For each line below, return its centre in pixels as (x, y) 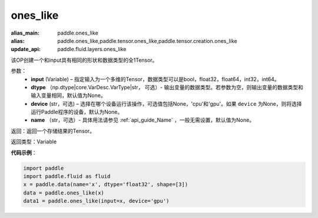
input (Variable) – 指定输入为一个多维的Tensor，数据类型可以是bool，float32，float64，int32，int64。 (155, 79)
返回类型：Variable (34, 142)
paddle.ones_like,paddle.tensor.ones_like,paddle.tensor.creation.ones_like (148, 41)
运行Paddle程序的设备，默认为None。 (77, 112)
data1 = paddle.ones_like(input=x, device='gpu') (96, 201)
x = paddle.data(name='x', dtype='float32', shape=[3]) (106, 185)
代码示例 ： (24, 152)
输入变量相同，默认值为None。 (68, 95)
